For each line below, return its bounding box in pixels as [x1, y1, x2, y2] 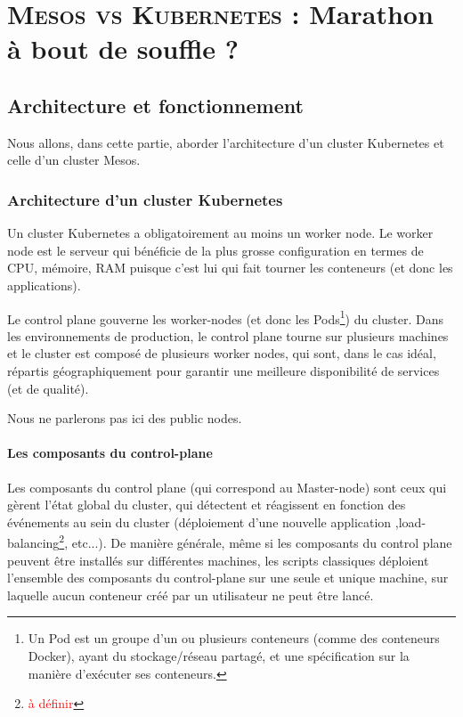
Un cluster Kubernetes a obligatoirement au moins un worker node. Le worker [7, 224, 434, 242]
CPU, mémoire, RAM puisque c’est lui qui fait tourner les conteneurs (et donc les [7, 258, 453, 277]
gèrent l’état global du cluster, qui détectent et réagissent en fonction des [7, 495, 406, 514]
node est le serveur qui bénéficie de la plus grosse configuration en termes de [7, 240, 424, 259]
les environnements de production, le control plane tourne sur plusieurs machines [7, 326, 449, 345]
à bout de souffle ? [7, 30, 239, 67]
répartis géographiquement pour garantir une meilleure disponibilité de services [7, 361, 440, 379]
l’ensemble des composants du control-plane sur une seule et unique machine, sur [7, 568, 449, 587]
